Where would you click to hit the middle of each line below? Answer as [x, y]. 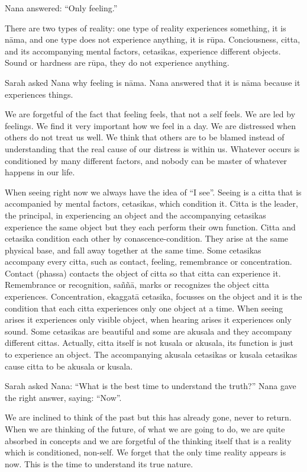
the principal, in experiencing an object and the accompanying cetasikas [135, 215]
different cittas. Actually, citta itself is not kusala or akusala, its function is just [149, 343]
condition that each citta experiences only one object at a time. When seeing [144, 308]
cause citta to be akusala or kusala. [69, 366]
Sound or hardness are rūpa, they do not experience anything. [117, 62]
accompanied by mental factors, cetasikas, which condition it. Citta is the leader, [151, 203]
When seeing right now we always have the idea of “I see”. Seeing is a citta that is [153, 192]
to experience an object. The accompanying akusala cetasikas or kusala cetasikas [151, 354]
